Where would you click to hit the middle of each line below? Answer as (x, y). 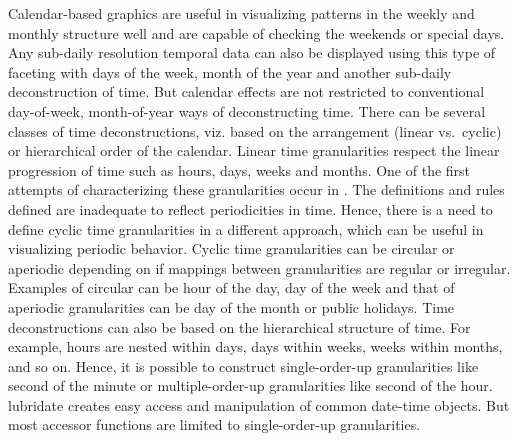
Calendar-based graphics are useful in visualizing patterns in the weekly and (241, 13)
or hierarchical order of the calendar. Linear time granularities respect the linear (254, 150)
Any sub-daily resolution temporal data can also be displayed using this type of (252, 52)
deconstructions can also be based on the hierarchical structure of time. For (239, 326)
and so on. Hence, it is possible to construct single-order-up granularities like (243, 365)
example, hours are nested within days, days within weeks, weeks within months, (255, 346)
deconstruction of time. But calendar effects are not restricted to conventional (246, 91)
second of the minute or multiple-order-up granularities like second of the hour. (250, 385)
